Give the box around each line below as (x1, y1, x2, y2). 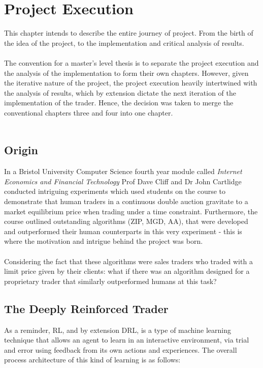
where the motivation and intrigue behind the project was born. (4, 236, 203, 246)
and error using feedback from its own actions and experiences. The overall (4, 344, 237, 355)
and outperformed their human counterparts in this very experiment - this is (4, 225, 242, 236)
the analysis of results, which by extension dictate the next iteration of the (4, 87, 237, 98)
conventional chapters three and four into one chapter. (4, 107, 173, 118)
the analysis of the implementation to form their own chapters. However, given (4, 67, 249, 78)
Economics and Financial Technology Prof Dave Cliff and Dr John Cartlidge (4, 176, 242, 186)
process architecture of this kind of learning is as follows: (4, 354, 181, 365)
